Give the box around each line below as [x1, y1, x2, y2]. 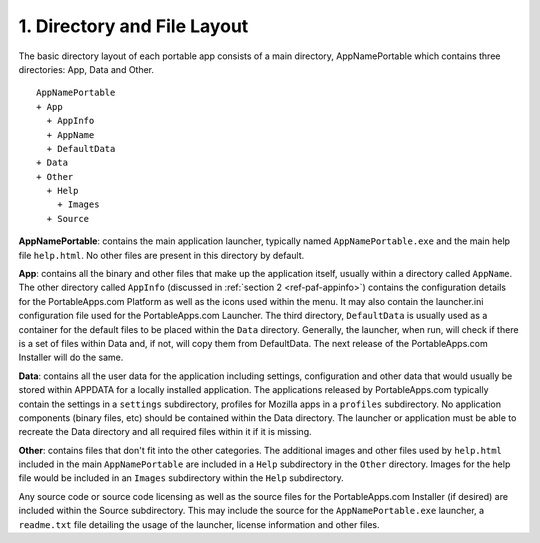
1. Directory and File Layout [18, 15, 249, 37]
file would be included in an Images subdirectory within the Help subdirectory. [18, 472, 344, 484]
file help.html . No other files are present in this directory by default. [18, 249, 305, 261]
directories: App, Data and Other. [18, 63, 155, 75]
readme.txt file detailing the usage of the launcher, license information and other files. [18, 518, 380, 530]
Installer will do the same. [18, 351, 124, 364]
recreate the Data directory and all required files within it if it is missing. [18, 426, 312, 438]
